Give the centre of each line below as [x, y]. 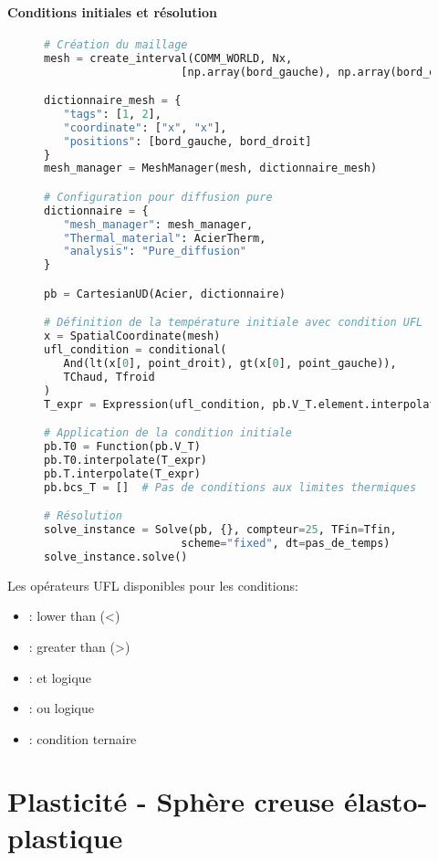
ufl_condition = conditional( [136, 350]
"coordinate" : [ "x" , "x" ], [145, 127]
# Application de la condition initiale [168, 433]
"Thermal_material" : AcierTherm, [165, 238]
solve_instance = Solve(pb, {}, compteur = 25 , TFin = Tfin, [220, 530]
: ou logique [61, 708]
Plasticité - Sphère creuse [171, 801]
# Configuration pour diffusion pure [158, 197]
